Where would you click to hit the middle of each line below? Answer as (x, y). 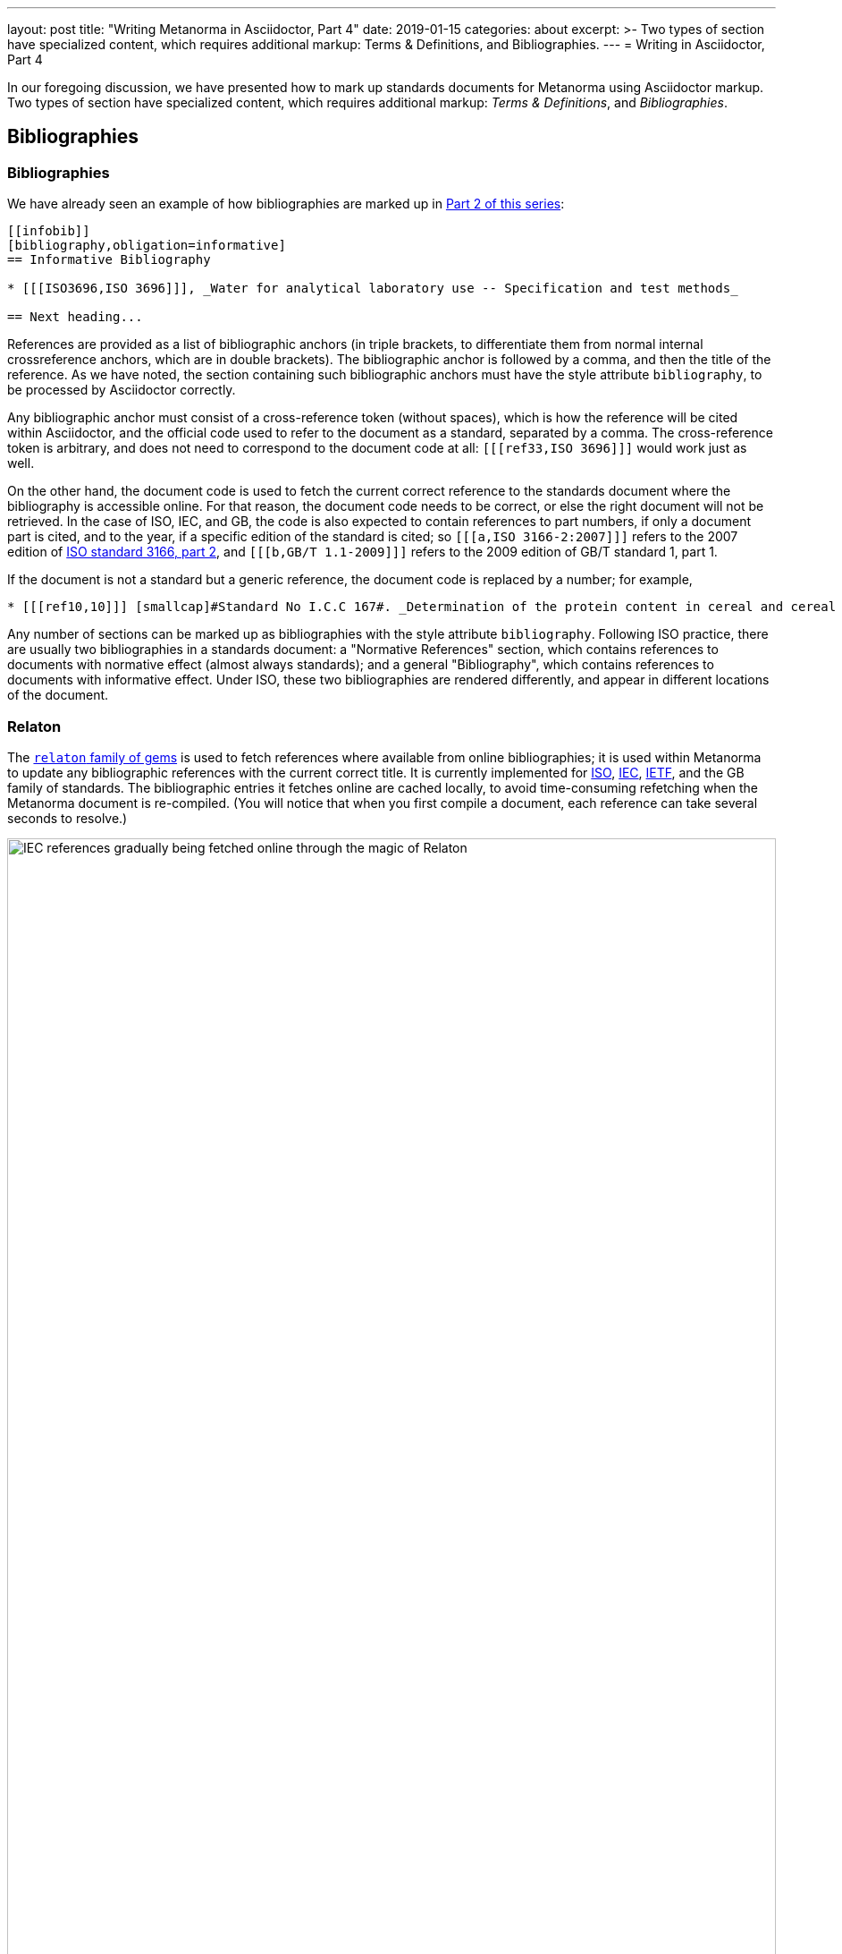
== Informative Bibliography (109, 260)
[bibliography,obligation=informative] (147, 246)
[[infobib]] (49, 231)
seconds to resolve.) (67, 818)
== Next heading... (75, 317)
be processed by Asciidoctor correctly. (122, 390)
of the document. (58, 695)
